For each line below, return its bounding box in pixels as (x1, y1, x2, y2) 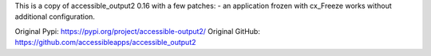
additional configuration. (14, 12, 96, 21)
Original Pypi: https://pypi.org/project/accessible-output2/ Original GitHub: (14, 26, 261, 35)
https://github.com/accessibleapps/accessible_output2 (14, 38, 196, 47)
